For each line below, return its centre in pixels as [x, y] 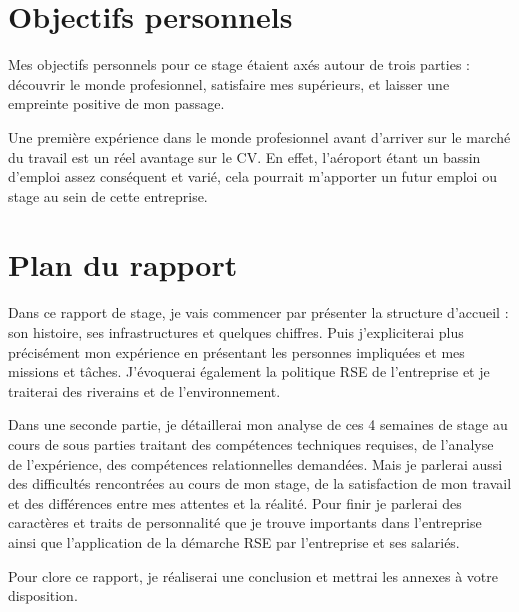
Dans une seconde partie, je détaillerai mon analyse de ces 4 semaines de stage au [258, 424]
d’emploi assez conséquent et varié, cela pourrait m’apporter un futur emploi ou [252, 176]
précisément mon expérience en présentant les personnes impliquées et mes [236, 351]
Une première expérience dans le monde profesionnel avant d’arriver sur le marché [259, 136]
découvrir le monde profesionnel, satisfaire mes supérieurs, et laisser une [229, 83]
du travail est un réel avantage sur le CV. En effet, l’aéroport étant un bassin [244, 156]
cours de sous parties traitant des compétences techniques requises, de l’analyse [251, 443]
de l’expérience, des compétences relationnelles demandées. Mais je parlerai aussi [255, 463]
